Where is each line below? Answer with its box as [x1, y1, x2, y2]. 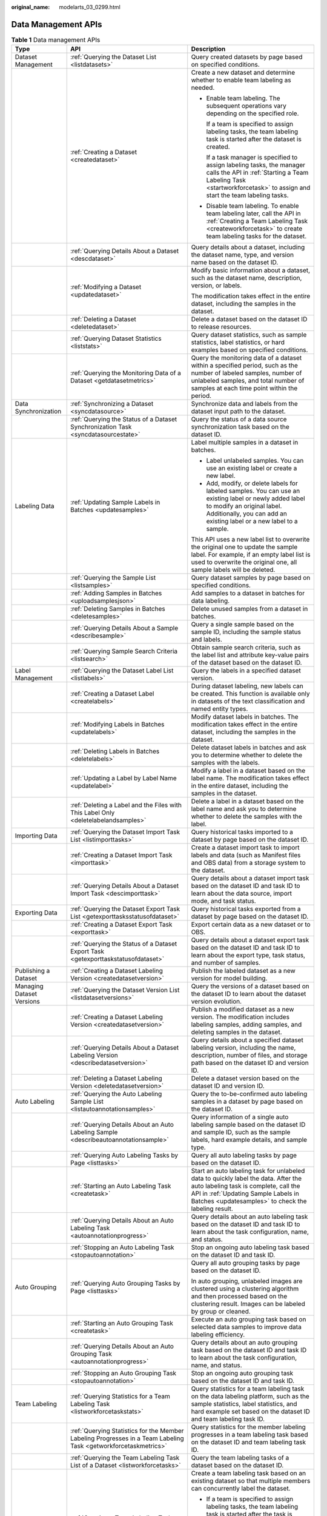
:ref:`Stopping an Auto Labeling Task [70, 1243, 175, 1252]
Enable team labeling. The [206, 94, 280, 102]
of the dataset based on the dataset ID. [191, 659, 302, 667]
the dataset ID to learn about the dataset [191, 990, 306, 998]
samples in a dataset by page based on [191, 1098, 303, 1106]
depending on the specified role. [206, 109, 299, 118]
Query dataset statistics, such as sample [191, 330, 307, 339]
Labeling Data [15, 502, 54, 511]
